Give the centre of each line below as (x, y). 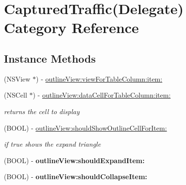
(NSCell (16, 95)
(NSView (17, 78)
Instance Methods (50, 58)
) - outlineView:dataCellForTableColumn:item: (102, 95)
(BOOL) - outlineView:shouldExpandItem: (74, 160)
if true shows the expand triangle (52, 144)
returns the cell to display (42, 111)
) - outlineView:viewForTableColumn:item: (99, 78)
